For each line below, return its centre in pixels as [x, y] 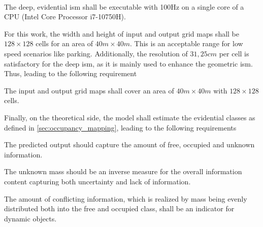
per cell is [234, 53]
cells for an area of [64, 43]
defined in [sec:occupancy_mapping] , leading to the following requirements [120, 127]
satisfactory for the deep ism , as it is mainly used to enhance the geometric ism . [128, 63]
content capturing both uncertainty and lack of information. [97, 181]
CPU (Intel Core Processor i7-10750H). [65, 17]
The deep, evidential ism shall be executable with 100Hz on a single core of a [124, 6]
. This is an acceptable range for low [186, 43]
